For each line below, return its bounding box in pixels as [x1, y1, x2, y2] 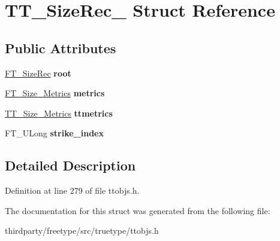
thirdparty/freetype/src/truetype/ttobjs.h [5, 224, 159, 237]
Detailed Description [5, 156, 136, 175]
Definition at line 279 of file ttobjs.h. [5, 184, 140, 197]
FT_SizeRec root [5, 66, 71, 79]
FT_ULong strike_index [5, 127, 104, 139]
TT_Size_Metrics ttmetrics [5, 106, 113, 119]
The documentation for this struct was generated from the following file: [5, 204, 270, 216]
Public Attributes [5, 38, 116, 57]
